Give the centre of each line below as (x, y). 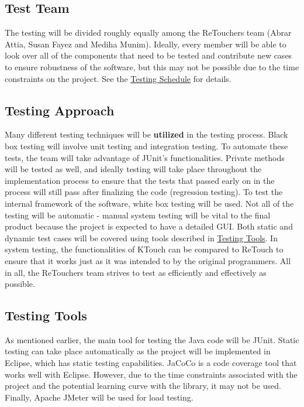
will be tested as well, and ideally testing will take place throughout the (133, 169)
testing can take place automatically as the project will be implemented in (138, 351)
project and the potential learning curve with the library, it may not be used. (143, 386)
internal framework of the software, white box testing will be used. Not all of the (149, 203)
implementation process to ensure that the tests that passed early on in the (140, 180)
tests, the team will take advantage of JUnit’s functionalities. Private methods (145, 157)
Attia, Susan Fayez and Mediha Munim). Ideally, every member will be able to (146, 44)
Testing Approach (60, 110)
